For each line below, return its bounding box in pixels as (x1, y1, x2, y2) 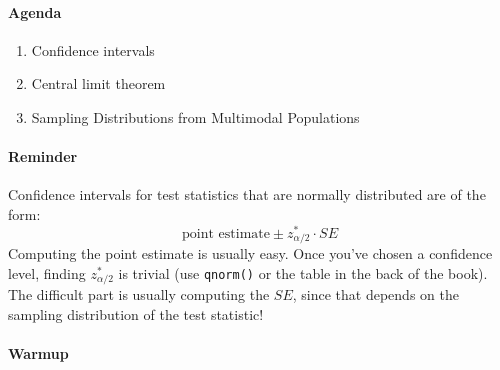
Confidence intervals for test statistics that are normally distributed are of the (8, 184, 486, 205)
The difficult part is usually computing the (8, 284, 270, 305)
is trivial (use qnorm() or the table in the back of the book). (118, 262, 488, 283)
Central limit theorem (31, 73, 166, 94)
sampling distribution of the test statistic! (8, 303, 264, 324)
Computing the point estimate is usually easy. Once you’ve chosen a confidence (8, 243, 493, 264)
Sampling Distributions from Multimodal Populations (31, 106, 360, 127)
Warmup (8, 342, 69, 363)
